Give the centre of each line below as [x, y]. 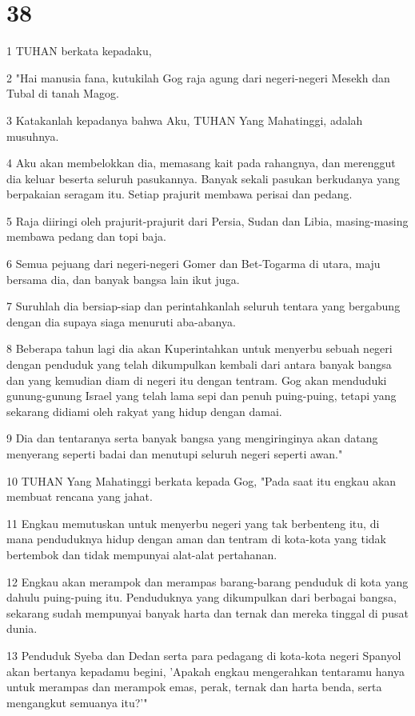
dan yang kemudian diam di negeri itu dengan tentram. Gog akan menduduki [197, 380]
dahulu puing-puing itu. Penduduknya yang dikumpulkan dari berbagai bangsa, [202, 597]
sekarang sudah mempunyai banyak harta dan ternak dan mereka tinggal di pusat [207, 612]
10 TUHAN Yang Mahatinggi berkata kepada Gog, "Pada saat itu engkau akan [202, 480]
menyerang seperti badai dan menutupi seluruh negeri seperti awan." [175, 454]
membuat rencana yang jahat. [80, 496]
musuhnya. [33, 136]
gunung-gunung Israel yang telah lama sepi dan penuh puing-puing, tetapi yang [202, 396]
